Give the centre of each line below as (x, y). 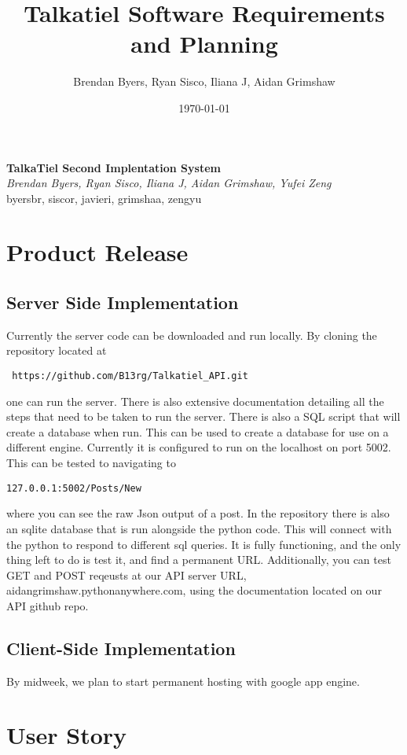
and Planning (204, 44)
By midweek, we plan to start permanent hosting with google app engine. (183, 681)
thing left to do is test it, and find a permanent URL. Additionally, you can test (199, 560)
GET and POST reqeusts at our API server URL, (126, 575)
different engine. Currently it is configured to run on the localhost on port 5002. (199, 447)
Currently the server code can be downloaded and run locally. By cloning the (192, 335)
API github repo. (48, 605)
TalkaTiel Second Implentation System (114, 167)
